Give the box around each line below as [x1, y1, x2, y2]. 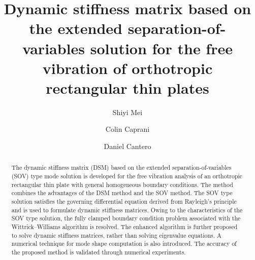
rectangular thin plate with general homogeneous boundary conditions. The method [11, 180, 233, 189]
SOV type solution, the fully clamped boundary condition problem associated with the [11, 214, 241, 222]
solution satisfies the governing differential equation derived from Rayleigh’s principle [11, 197, 237, 206]
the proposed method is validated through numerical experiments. [11, 248, 186, 256]
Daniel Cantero [104, 141, 151, 152]
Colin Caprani [105, 124, 150, 134]
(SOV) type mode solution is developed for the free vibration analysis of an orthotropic [11, 172, 243, 180]
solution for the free [90, 38, 233, 58]
